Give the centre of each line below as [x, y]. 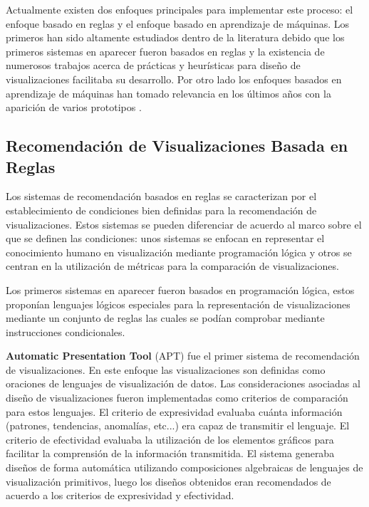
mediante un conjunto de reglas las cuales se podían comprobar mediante [165, 318]
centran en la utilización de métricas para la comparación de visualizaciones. [172, 266]
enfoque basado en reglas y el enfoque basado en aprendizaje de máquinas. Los [178, 23]
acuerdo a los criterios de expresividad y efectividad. [120, 495]
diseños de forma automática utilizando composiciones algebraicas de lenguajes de [184, 467]
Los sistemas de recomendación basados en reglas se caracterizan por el [161, 196]
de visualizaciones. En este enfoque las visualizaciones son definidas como [166, 369]
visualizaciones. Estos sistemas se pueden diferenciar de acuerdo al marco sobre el [184, 224]
